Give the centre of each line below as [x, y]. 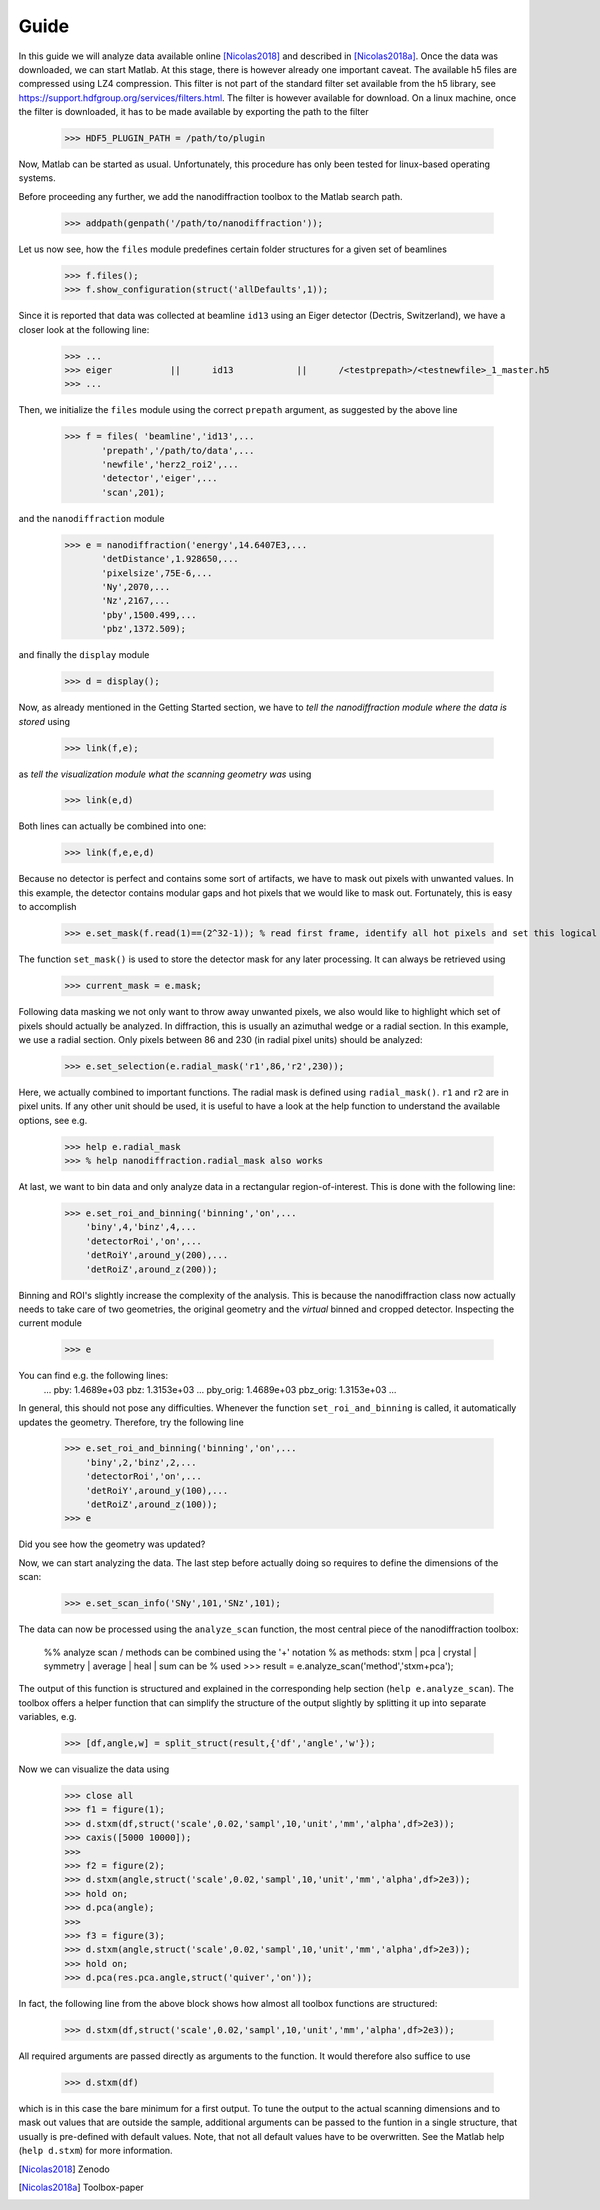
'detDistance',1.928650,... [170, 559]
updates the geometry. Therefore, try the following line [131, 1422]
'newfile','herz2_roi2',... [170, 464]
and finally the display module [84, 655]
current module [50, 1323]
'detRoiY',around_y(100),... [157, 1490]
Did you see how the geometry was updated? [112, 1544]
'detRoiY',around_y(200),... [157, 1255]
